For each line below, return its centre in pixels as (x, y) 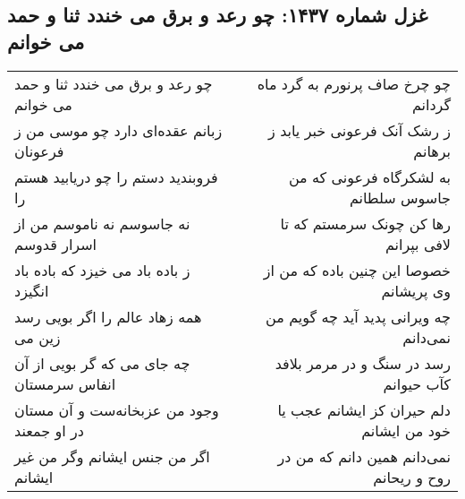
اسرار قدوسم (56, 244)
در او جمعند (49, 430)
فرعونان (39, 151)
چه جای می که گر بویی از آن (102, 363)
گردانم (431, 104)
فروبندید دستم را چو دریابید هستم (116, 176)
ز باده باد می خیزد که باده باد (102, 270)
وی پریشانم (416, 290)
